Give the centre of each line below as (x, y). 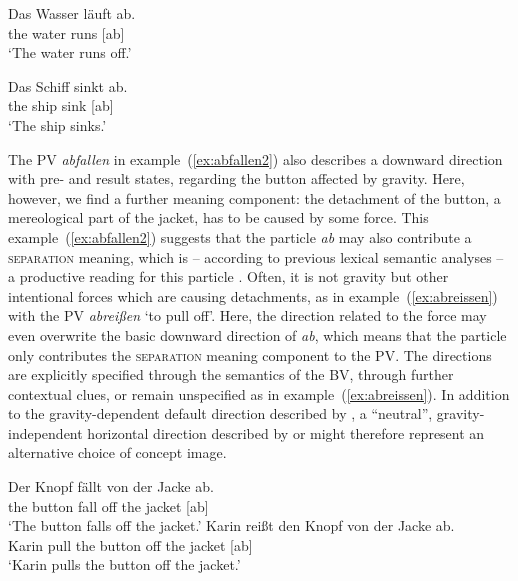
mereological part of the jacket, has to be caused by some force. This (218, 217)
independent (45, 432)
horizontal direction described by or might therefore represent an (286, 432)
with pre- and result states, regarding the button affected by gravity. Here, (236, 178)
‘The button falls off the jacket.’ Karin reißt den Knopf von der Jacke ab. (231, 525)
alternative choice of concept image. (117, 452)
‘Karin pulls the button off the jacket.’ (124, 564)
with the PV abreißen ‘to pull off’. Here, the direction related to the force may (247, 315)
